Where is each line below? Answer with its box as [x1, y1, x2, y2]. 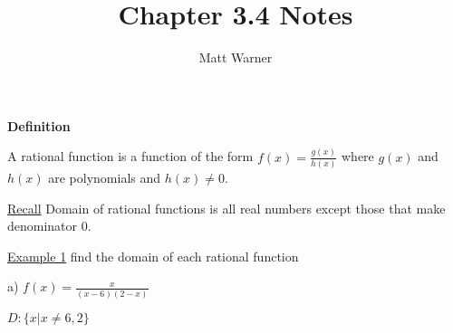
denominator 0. [7, 216, 92, 235]
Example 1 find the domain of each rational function [7, 246, 299, 265]
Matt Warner [198, 48, 273, 67]
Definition [7, 116, 71, 135]
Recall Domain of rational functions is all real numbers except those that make [7, 198, 446, 217]
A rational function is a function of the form [7, 147, 254, 166]
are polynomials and [48, 167, 161, 186]
